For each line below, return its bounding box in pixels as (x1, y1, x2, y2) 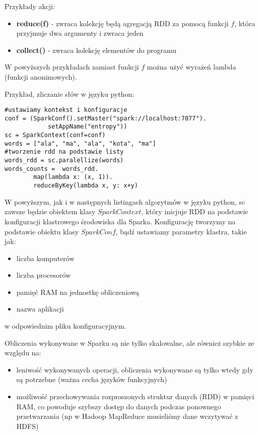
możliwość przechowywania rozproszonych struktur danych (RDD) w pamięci (16, 391, 254, 402)
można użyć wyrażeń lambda (147, 61, 236, 72)
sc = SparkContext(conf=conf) (5, 132, 106, 139)
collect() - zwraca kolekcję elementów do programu (16, 44, 177, 55)
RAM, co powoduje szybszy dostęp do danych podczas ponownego (16, 401, 221, 411)
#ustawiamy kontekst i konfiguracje (5, 106, 127, 114)
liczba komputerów (16, 253, 75, 263)
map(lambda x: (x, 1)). (33, 173, 113, 181)
